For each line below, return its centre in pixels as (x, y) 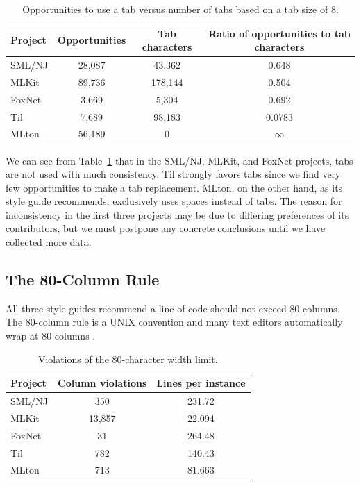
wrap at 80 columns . (51, 336)
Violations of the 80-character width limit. (128, 359)
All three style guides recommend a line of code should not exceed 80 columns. (173, 308)
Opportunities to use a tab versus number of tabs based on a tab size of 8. (180, 9)
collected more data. (49, 242)
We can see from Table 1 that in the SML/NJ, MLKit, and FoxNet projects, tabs (179, 160)
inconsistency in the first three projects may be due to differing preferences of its (177, 214)
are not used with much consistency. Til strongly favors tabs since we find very (173, 174)
